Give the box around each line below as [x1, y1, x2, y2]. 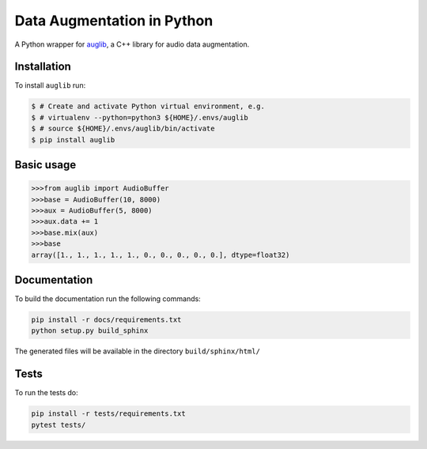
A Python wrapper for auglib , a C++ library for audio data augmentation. [14, 40, 250, 49]
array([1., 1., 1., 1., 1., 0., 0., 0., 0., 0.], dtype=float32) [31, 250, 290, 259]
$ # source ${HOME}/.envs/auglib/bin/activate [31, 124, 215, 134]
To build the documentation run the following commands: [14, 294, 201, 304]
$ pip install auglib [31, 135, 115, 144]
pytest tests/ [31, 420, 86, 429]
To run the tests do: [14, 388, 78, 398]
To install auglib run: [14, 81, 86, 90]
